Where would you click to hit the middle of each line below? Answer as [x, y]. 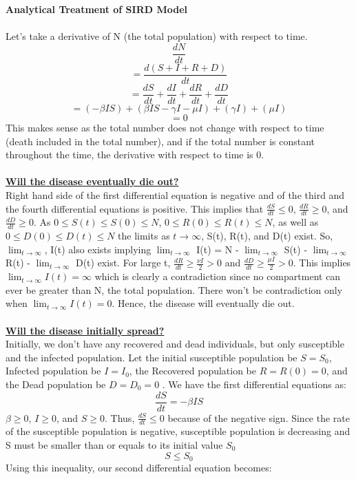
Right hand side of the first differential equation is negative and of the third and [175, 194]
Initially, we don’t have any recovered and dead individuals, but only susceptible [175, 344]
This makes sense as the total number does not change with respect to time [165, 127]
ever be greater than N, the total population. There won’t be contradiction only [174, 289]
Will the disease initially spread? [85, 330]
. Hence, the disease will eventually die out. [203, 303]
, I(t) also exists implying [98, 249]
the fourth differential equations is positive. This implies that [135, 208]
